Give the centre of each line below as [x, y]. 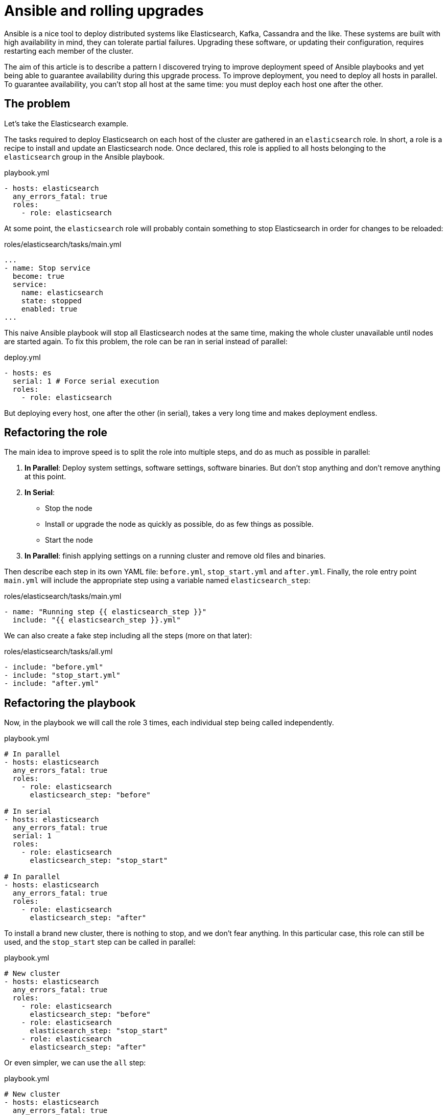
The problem [37, 104]
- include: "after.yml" [52, 684]
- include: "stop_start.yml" [62, 675]
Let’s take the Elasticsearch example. [66, 123]
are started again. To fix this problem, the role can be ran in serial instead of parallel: [146, 341]
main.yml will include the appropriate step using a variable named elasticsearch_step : [157, 581]
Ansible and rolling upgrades [104, 11]
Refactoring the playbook [70, 703]
